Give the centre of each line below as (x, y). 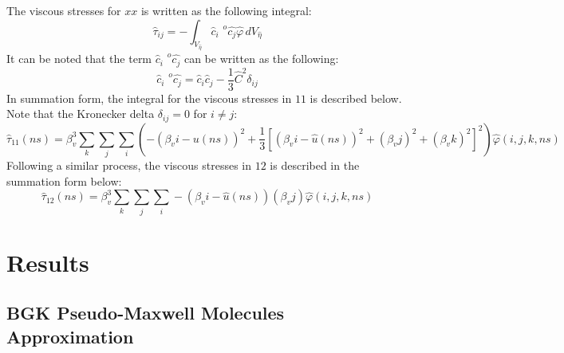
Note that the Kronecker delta (81, 114)
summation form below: (64, 180)
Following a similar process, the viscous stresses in (129, 165)
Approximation (70, 336)
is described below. (356, 98)
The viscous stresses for (64, 10)
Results (48, 262)
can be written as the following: (261, 59)
